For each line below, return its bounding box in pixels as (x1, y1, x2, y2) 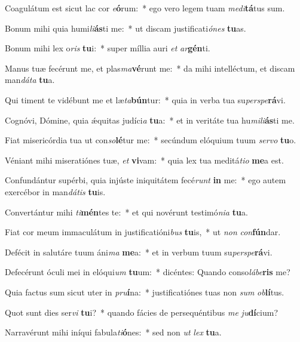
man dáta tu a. (5, 73, 55, 86)
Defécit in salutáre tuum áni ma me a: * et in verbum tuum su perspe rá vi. (5, 245, 273, 258)
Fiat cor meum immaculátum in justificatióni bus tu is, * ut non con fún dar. (5, 226, 281, 238)
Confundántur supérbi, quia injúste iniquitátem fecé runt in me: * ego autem (5, 174, 286, 186)
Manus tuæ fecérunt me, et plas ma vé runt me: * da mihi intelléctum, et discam (5, 61, 295, 74)
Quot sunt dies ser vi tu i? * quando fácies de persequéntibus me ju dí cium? (5, 306, 278, 318)
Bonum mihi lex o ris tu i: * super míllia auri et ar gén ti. (5, 42, 210, 54)
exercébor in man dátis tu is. (5, 185, 106, 198)
